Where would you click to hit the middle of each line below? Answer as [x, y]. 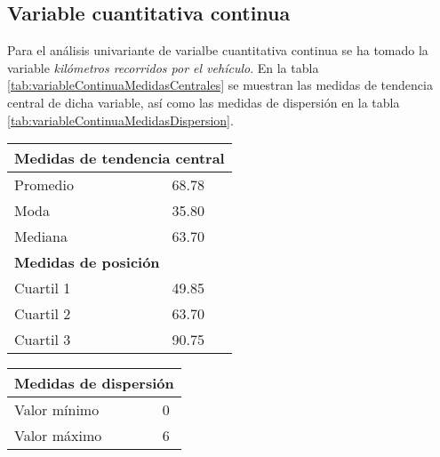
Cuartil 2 [43, 314]
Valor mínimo [57, 410]
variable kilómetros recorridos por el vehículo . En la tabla [163, 67]
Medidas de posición [87, 262]
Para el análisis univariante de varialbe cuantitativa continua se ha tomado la [218, 50]
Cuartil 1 [43, 288]
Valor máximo [58, 436]
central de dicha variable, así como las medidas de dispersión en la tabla [204, 102]
